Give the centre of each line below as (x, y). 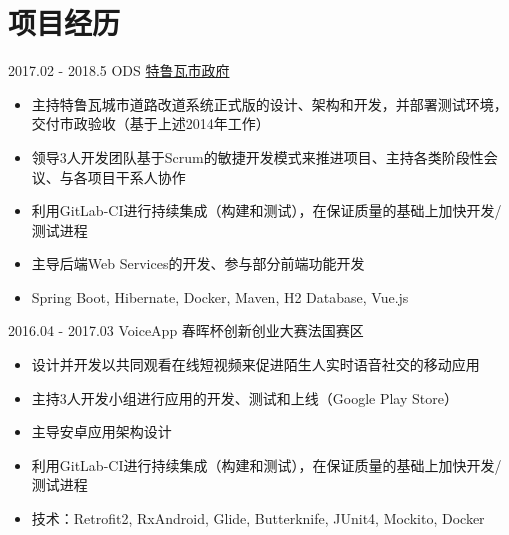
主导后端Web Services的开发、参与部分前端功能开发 (198, 263)
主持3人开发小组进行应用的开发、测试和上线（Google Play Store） (244, 397)
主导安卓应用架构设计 (101, 431)
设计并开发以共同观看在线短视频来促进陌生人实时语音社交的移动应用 (255, 364)
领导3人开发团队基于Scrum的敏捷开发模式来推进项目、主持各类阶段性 (257, 156)
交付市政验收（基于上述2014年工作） (150, 123)
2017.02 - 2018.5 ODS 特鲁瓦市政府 (119, 70)
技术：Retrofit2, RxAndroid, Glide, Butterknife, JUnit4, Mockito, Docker (258, 518)
